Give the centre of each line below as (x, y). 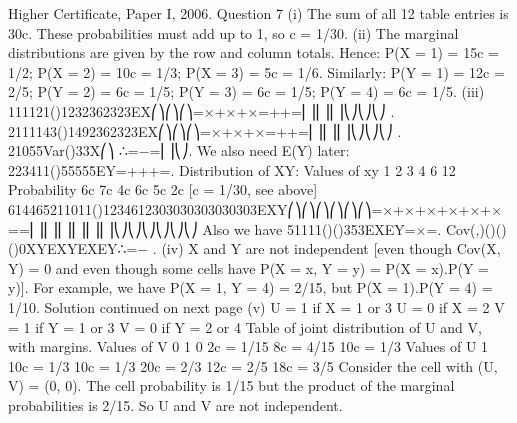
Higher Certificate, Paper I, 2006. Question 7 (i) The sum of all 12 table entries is (258, 13)
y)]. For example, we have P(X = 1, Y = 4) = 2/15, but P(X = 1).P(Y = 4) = (250, 287)
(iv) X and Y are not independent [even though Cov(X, (331, 248)
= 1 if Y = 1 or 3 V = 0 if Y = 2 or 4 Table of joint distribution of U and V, (245, 326)
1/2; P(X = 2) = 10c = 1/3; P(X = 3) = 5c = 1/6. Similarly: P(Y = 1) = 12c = (256, 71)
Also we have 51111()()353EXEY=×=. (322, 228)
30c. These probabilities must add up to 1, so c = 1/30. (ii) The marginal (233, 32)
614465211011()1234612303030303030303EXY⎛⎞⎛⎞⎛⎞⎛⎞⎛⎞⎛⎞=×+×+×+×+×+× (255, 208)
